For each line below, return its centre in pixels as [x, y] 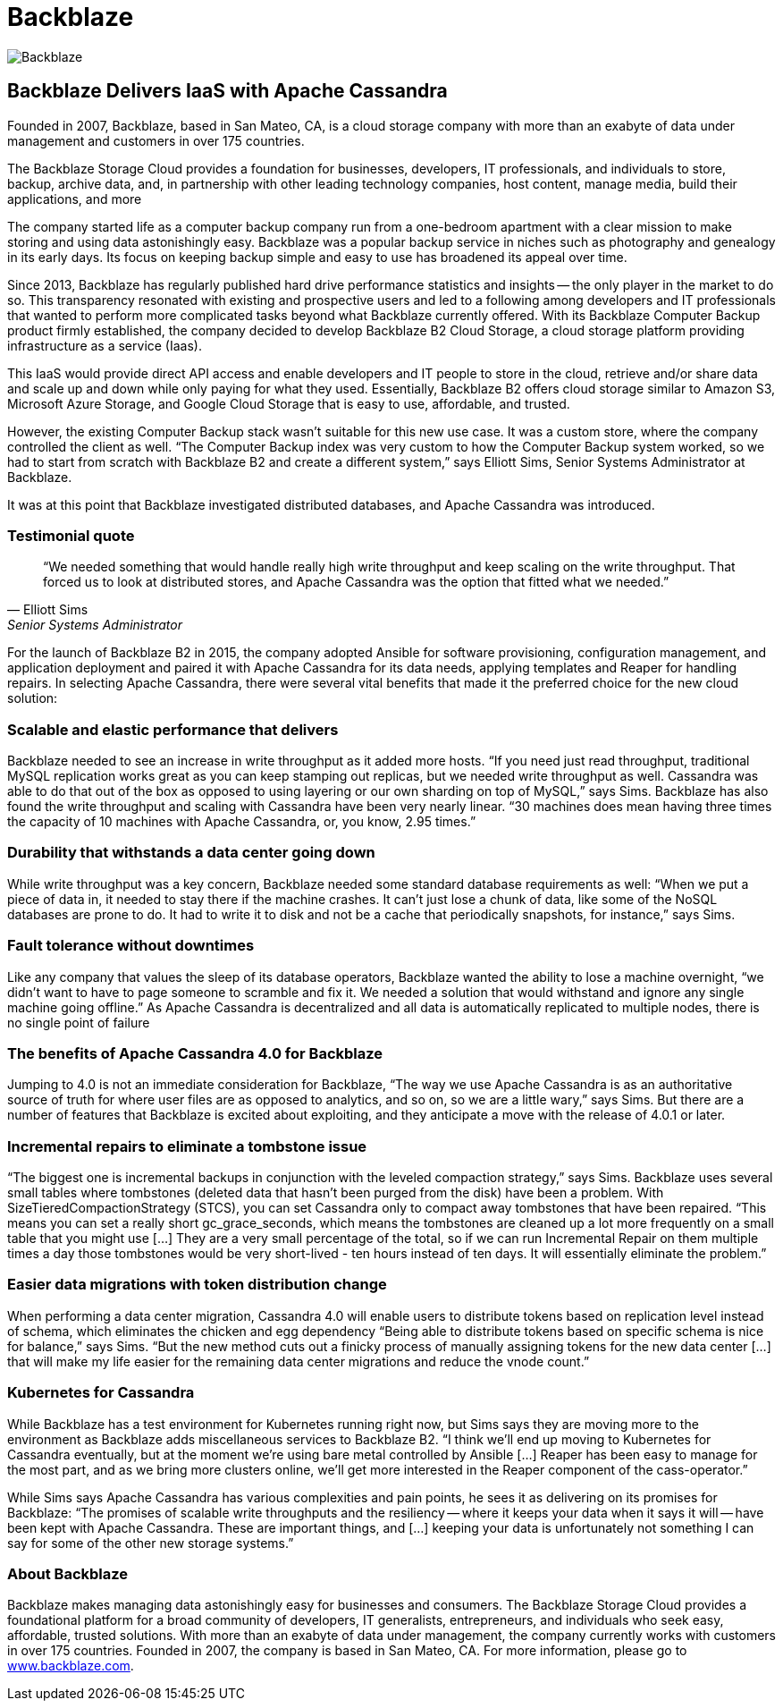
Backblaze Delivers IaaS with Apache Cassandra [227, 91]
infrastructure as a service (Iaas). [105, 345]
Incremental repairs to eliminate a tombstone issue [187, 1146]
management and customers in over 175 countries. [156, 140]
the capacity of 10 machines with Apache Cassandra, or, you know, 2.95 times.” [242, 822]
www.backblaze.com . [71, 1666]
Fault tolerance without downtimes [131, 946]
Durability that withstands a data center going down [191, 853]
